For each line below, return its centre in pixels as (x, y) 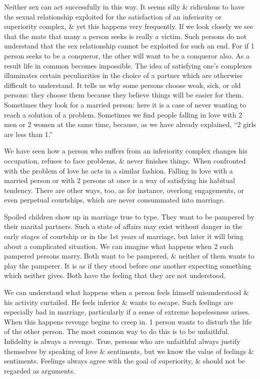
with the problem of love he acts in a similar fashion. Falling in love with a (118, 170)
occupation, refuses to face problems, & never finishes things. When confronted (125, 160)
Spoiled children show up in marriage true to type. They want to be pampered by (129, 216)
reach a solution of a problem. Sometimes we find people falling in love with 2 (123, 114)
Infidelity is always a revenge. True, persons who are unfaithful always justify (122, 341)
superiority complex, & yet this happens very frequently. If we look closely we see (129, 26)
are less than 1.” (28, 134)
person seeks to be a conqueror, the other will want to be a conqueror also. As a (127, 55)
